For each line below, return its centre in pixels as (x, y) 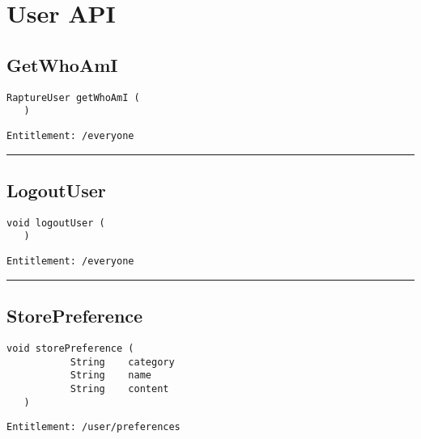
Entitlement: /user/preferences (94, 427)
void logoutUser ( (56, 223)
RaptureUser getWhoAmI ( (73, 97)
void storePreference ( (70, 348)
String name (111, 376)
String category (122, 362)
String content (119, 388)
